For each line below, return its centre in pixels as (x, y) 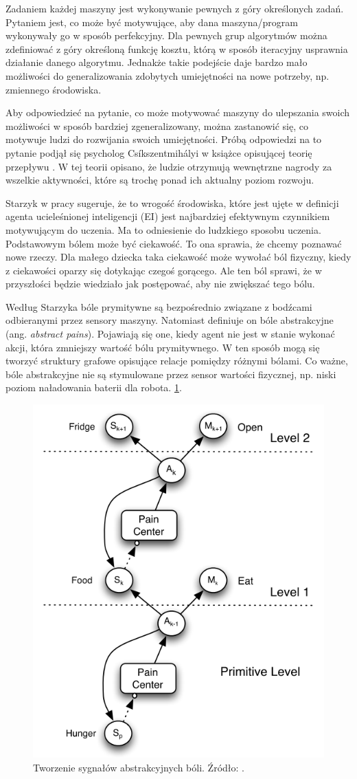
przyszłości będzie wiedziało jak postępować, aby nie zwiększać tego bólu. (160, 284)
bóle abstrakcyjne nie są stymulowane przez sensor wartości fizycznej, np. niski (171, 374)
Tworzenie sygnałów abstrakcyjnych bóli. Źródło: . (139, 767)
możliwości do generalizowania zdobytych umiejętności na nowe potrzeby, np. (168, 75)
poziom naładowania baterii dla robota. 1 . (94, 387)
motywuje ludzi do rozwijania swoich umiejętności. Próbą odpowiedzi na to (164, 139)
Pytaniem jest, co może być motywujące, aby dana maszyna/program (152, 22)
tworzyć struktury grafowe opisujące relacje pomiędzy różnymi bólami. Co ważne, (177, 361)
